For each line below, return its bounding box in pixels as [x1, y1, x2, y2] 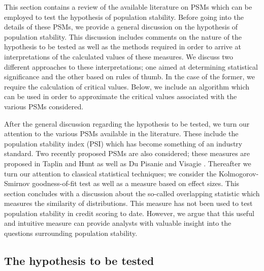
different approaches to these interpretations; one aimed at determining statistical [4, 61, 258, 72]
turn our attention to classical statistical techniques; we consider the [4, 168, 217, 178]
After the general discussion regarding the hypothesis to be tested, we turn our [4, 118, 250, 129]
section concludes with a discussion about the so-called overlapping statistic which [4, 188, 260, 198]
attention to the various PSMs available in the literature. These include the [4, 128, 239, 139]
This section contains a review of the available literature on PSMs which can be [4, 2, 252, 12]
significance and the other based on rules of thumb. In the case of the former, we [4, 71, 255, 82]
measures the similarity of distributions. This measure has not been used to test [4, 198, 253, 208]
